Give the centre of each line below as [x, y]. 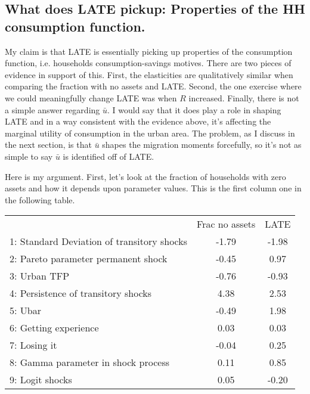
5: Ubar [25, 311]
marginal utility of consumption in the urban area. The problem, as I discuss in [150, 133]
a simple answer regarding [52, 109]
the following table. [40, 199]
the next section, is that [48, 145]
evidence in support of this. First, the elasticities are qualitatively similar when [149, 74]
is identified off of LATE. [108, 156]
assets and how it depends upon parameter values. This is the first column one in [153, 188]
